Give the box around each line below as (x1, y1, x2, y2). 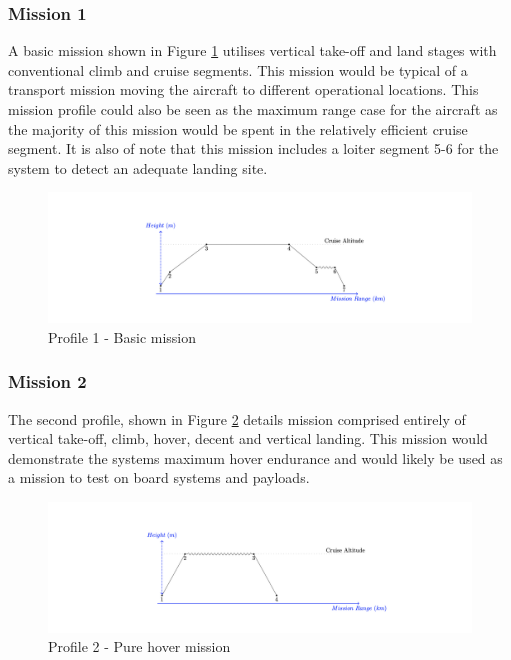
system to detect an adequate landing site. (8, 157, 268, 178)
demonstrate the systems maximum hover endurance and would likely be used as (8, 447, 503, 468)
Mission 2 (8, 369, 87, 394)
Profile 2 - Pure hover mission (48, 636, 231, 657)
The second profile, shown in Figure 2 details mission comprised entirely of (8, 408, 466, 429)
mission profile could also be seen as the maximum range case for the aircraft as (8, 99, 498, 119)
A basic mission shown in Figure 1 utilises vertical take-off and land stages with (8, 40, 497, 61)
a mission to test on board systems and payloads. (8, 467, 310, 488)
